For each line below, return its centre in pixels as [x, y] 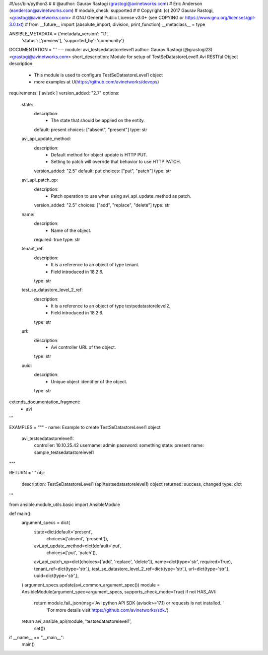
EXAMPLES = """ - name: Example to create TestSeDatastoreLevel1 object [85, 427]
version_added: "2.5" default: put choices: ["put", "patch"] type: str [102, 171]
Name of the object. [71, 230]
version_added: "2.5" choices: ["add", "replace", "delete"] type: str [102, 205]
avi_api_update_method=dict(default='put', [78, 546]
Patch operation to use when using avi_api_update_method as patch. [121, 196]
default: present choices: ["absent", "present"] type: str [91, 130]
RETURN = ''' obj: [27, 473]
